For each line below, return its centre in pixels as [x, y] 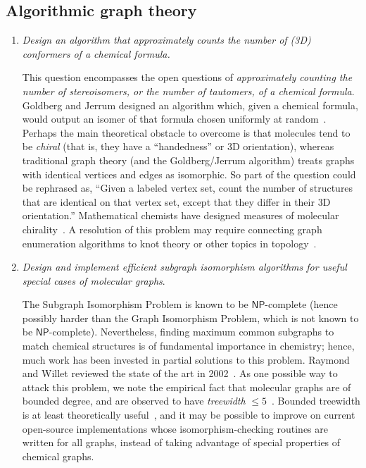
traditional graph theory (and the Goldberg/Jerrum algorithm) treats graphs [188, 160]
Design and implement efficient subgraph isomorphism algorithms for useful [184, 267]
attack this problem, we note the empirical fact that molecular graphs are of [187, 387]
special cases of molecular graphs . [94, 280]
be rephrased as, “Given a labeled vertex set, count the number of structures [188, 188]
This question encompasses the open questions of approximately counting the [187, 77]
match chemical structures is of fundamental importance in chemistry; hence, [188, 346]
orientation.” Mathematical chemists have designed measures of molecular [181, 215]
